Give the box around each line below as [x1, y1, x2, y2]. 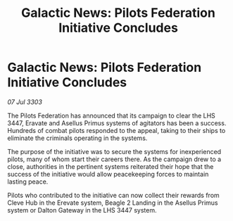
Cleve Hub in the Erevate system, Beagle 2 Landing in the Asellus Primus [7, 198, 218, 207]
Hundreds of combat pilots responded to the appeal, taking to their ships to [7, 126, 226, 134]
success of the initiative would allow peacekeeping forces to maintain [7, 170, 209, 178]
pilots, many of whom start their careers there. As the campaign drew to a [7, 155, 222, 163]
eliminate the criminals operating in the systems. [7, 134, 148, 142]
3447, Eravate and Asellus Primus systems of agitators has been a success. [7, 118, 227, 127]
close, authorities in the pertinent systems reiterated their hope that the [7, 162, 214, 170]
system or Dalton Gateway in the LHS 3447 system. [7, 206, 157, 214]
